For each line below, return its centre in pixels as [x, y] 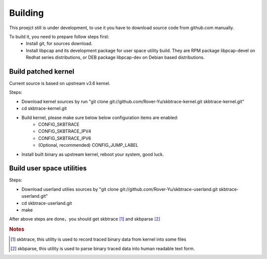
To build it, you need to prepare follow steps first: [59, 37]
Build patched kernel [42, 71]
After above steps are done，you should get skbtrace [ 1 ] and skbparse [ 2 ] [85, 219]
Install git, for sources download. [59, 43]
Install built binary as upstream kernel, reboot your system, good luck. [93, 154]
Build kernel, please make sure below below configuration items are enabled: [100, 117]
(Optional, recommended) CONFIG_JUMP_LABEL [88, 145]
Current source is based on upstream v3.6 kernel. [60, 84]
